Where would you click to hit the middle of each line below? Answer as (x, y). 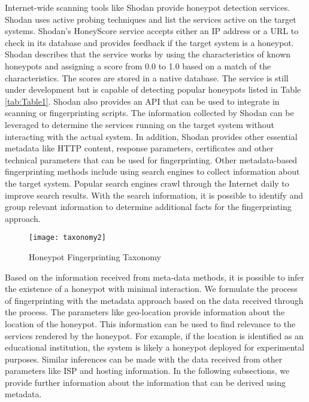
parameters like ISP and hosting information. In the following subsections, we (147, 371)
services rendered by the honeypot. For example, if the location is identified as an (154, 335)
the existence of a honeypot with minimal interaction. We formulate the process (151, 289)
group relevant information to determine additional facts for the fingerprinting (148, 207)
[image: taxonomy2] (67, 238)
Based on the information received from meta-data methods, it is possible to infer (155, 277)
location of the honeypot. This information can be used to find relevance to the (150, 323)
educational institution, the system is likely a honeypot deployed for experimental (155, 347)
